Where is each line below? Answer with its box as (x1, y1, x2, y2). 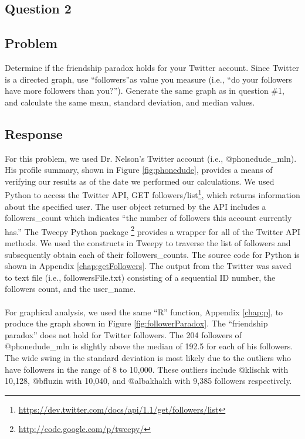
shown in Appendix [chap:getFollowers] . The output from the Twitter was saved (5, 260, 292, 272)
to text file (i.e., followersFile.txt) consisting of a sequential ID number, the (5, 271, 276, 283)
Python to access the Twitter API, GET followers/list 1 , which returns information (5, 187, 300, 200)
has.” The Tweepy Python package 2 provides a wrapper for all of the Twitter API (5, 223, 300, 237)
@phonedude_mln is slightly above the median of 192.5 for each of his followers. (5, 340, 293, 352)
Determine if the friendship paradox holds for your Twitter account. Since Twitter (5, 61, 299, 73)
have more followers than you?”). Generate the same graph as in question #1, (5, 84, 284, 97)
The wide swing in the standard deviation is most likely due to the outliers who (5, 351, 292, 363)
